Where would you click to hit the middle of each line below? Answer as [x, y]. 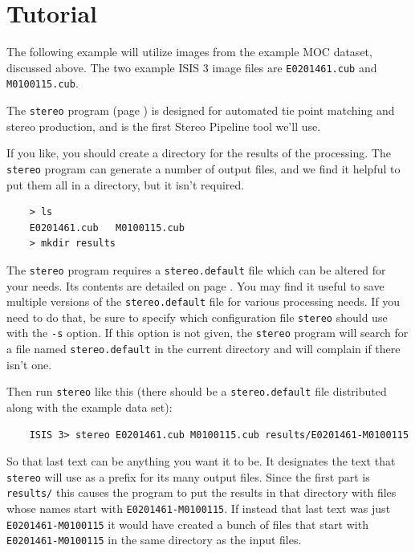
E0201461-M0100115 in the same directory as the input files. [154, 540]
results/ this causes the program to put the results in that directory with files [201, 492]
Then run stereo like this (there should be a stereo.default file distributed [197, 391]
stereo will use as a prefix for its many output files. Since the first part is [188, 476]
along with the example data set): [90, 407]
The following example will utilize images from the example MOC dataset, [189, 52]
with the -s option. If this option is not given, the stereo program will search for [207, 333]
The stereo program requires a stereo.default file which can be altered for [196, 269]
